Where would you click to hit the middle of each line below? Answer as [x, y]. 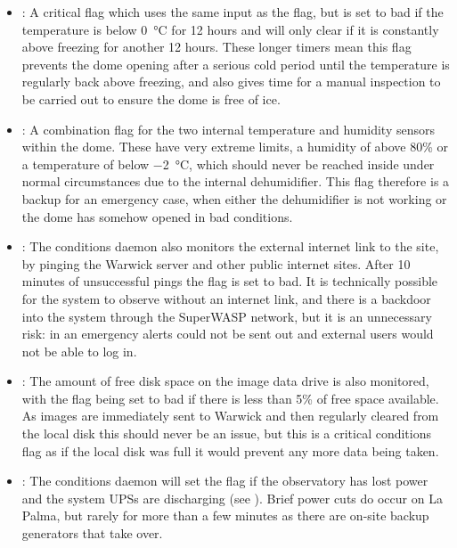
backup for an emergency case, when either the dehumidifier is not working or [234, 198]
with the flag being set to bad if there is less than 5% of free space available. [230, 398]
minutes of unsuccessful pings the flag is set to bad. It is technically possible [230, 281]
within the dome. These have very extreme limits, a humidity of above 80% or [235, 147]
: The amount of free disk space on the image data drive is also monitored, [225, 381]
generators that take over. [92, 533]
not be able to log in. [79, 351]
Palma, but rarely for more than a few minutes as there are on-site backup [225, 515]
